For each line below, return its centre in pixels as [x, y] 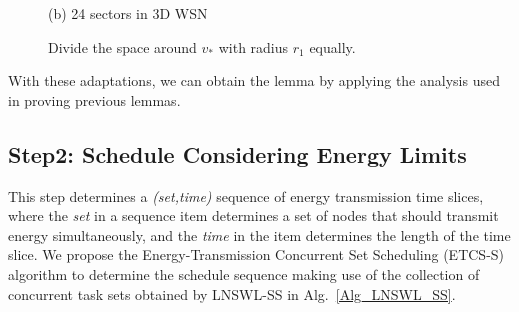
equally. [332, 46]
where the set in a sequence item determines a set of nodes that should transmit [253, 215]
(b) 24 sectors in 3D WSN [128, 13]
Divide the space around [122, 46]
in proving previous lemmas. [94, 99]
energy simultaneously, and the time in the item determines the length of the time [259, 234]
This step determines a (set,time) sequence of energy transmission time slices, [246, 195]
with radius [253, 46]
